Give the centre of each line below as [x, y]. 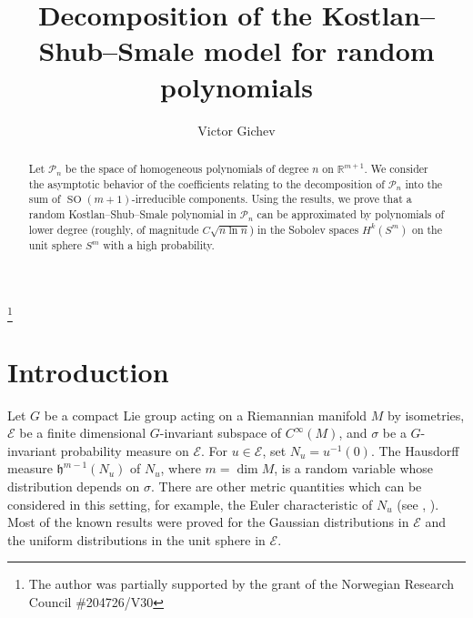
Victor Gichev [236, 130]
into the [424, 183]
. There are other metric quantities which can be [286, 486]
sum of [45, 199]
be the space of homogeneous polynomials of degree [187, 168]
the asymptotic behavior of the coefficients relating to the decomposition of [206, 183]
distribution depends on [74, 486]
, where [181, 468]
